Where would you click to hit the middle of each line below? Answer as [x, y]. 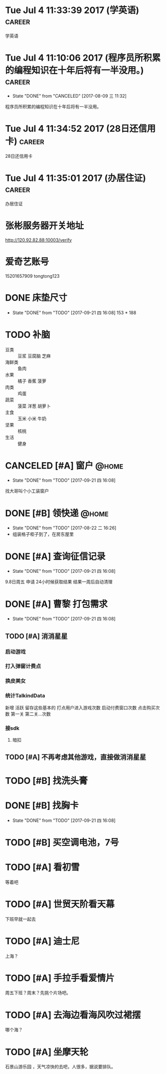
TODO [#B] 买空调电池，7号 [62, 842]
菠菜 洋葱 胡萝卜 [34, 406]
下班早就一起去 [20, 919]
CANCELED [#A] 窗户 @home [64, 465]
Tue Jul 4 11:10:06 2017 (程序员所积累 [83, 58]
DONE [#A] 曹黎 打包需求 [57, 604]
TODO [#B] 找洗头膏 [47, 781]
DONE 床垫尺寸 [36, 297]
